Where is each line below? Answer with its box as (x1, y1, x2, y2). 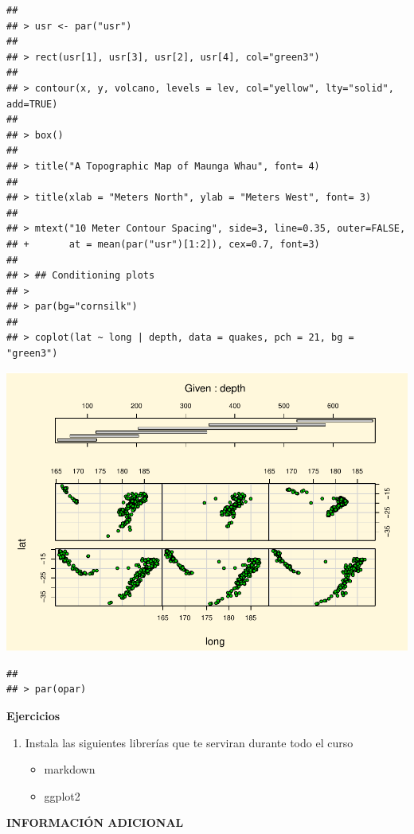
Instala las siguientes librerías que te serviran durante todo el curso (25, 734, 353, 750)
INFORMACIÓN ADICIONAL (6, 814, 184, 831)
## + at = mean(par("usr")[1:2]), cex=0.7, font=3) (6, 238, 320, 250)
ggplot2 (44, 787, 80, 804)
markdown (44, 761, 96, 777)
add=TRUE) (6, 98, 58, 110)
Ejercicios (6, 707, 61, 723)
